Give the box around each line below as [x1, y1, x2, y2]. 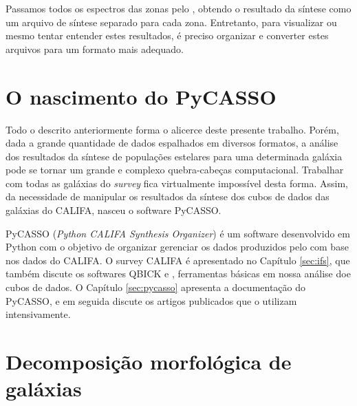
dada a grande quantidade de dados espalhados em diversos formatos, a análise [6, 136, 338, 150]
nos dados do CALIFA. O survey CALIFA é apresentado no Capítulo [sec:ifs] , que [6, 253, 350, 267]
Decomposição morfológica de [6, 348, 292, 375]
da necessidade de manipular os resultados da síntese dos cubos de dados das [6, 189, 329, 204]
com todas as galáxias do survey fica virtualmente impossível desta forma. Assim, [6, 175, 348, 190]
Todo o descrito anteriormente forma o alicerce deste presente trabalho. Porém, [6, 122, 339, 136]
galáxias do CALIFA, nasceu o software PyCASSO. [6, 203, 221, 217]
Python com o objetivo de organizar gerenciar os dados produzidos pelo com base [6, 239, 349, 254]
